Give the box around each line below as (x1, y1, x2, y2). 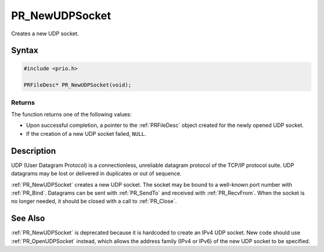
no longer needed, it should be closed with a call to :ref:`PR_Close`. (11, 198, 177, 205)
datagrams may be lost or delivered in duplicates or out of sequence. (11, 170, 182, 177)
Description (11, 145, 56, 156)
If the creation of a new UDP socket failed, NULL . (26, 130, 146, 137)
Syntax (11, 45, 38, 56)
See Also (11, 213, 45, 224)
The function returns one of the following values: (11, 111, 132, 118)
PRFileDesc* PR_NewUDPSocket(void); (23, 81, 132, 89)
